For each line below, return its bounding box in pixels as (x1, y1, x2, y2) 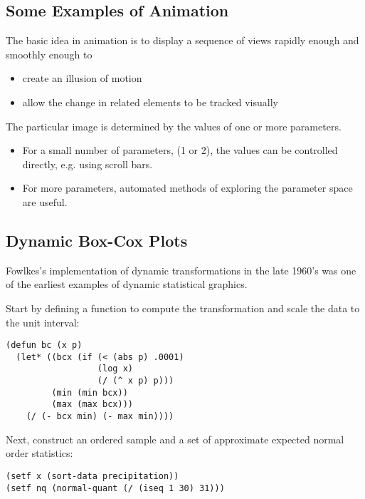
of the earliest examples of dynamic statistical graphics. (6, 277, 248, 292)
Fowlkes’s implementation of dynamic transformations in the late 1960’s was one (6, 262, 356, 277)
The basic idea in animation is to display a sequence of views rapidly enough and (6, 33, 359, 48)
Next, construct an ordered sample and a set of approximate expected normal (6, 431, 344, 446)
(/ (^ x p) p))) (97, 376, 174, 386)
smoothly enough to (6, 46, 92, 61)
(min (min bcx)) (51, 387, 128, 398)
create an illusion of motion (22, 71, 142, 86)
